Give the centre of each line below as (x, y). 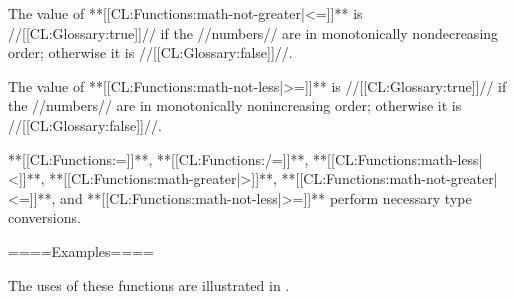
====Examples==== (81, 250)
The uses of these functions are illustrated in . (149, 284)
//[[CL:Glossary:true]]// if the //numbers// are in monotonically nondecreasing (253, 32)
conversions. (44, 217)
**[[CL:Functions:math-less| (398, 158)
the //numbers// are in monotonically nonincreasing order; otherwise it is (235, 105)
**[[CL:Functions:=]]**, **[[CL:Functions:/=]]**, (158, 158)
